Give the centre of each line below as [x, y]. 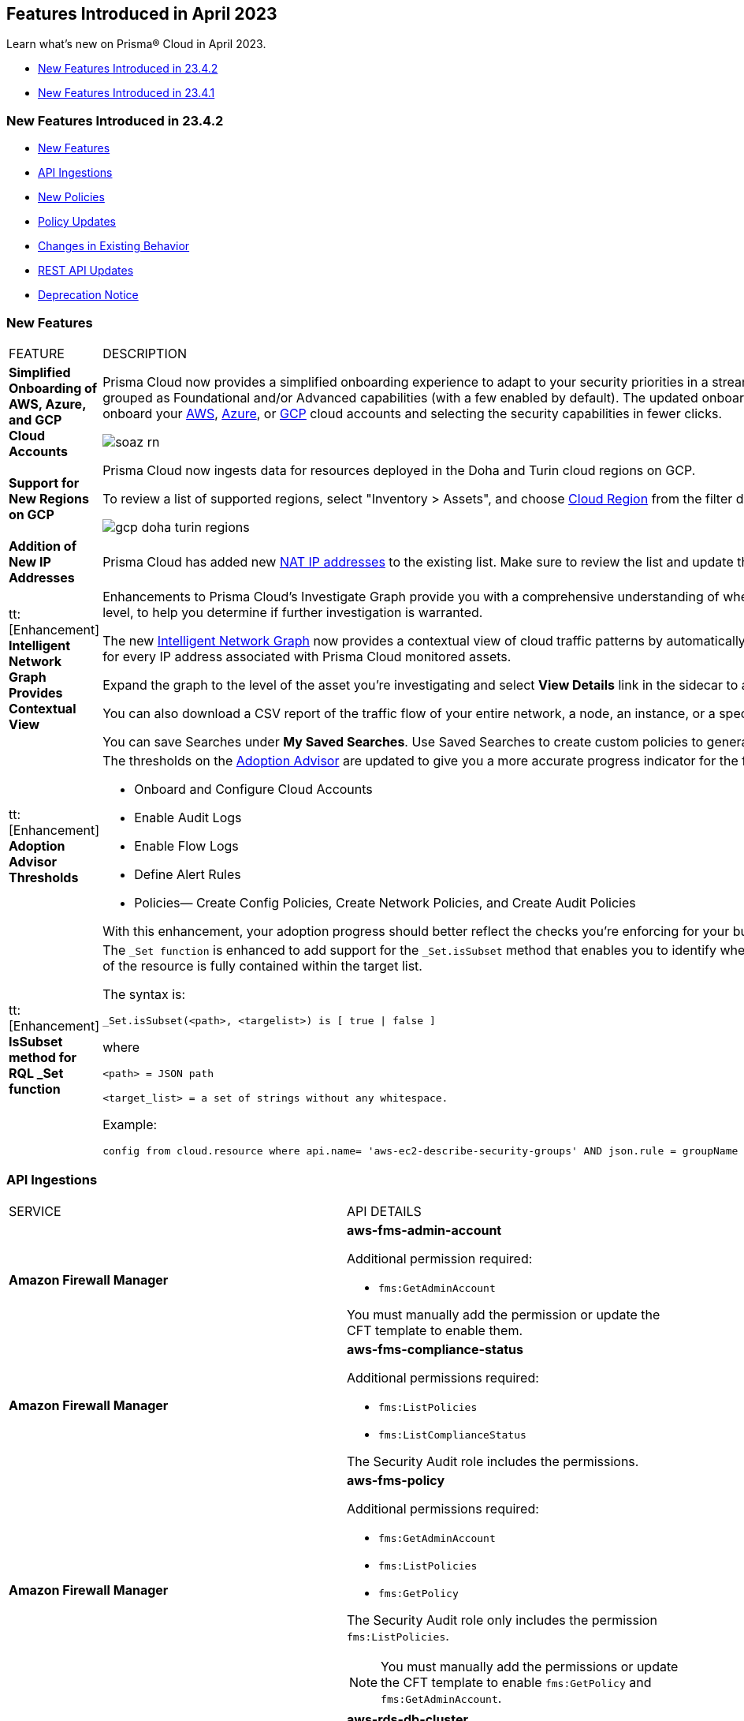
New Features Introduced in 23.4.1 [126, 93]
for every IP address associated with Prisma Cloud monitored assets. [307, 656]
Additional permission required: [440, 1258]
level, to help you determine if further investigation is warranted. [293, 612]
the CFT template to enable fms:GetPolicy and [516, 1682]
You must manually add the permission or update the [504, 1314]
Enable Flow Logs [186, 846]
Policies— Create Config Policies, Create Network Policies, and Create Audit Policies [385, 902]
